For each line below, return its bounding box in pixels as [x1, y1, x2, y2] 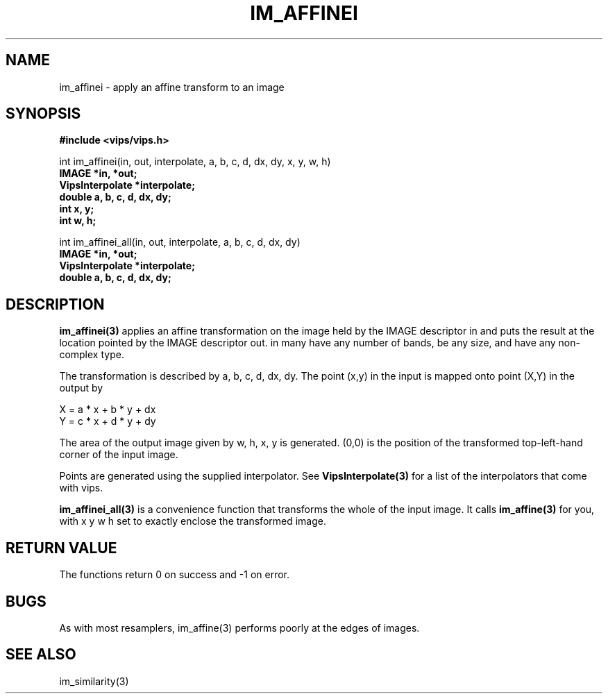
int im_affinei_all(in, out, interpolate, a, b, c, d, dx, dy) [59, 236, 301, 249]
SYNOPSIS [6, 105, 81, 123]
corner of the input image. [59, 448, 178, 461]
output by [59, 382, 103, 394]
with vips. [59, 482, 103, 494]
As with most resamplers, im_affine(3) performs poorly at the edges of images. [59, 621, 420, 634]
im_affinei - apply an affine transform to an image [59, 81, 285, 93]
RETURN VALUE [6, 539, 117, 557]
